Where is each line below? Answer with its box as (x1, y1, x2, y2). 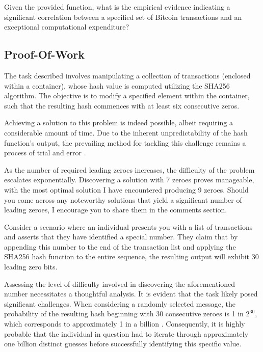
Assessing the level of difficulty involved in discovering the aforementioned (4, 278, 235, 289)
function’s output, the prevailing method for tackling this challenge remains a (4, 137, 246, 148)
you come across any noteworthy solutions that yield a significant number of (4, 194, 242, 205)
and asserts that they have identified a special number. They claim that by (4, 231, 238, 242)
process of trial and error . (4, 147, 86, 158)
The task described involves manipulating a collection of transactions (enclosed (4, 70, 251, 80)
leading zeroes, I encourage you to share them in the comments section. (4, 204, 227, 215)
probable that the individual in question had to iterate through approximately (4, 328, 249, 339)
